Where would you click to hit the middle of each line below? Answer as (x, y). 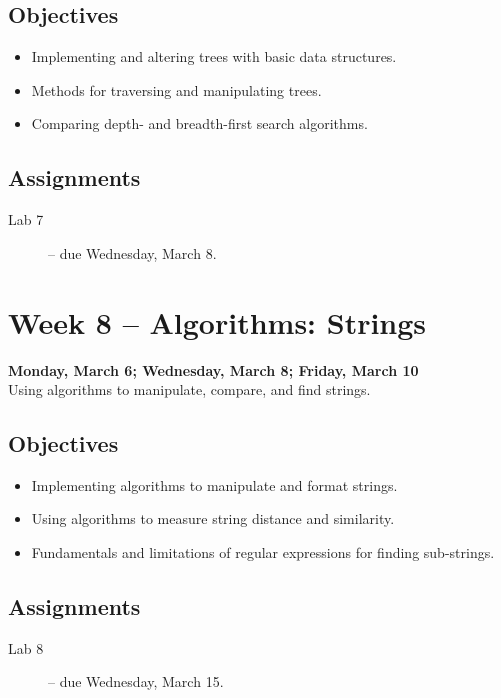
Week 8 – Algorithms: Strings (217, 321)
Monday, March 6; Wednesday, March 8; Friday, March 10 (213, 369)
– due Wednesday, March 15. (136, 681)
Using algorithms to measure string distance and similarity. (213, 518)
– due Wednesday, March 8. (132, 252)
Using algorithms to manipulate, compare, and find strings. (189, 389)
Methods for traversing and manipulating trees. (176, 89)
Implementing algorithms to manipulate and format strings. (214, 484)
